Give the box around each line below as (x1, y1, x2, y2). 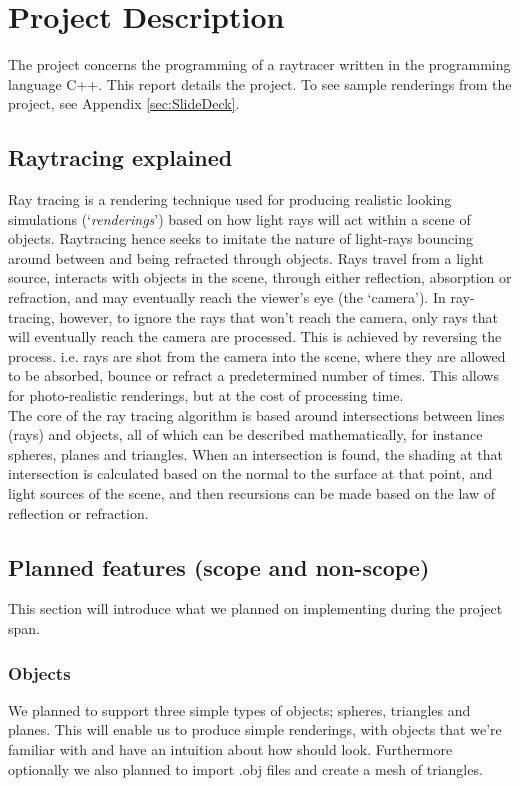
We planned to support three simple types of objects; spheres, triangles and (8, 699, 471, 720)
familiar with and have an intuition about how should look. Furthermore (8, 739, 453, 759)
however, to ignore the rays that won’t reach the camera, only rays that (59, 306, 499, 327)
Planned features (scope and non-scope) (8, 551, 430, 582)
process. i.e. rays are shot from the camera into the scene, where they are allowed (8, 345, 506, 366)
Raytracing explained (8, 142, 233, 173)
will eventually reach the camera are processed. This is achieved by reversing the (8, 326, 502, 347)
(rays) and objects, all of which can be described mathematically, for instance (8, 424, 483, 445)
